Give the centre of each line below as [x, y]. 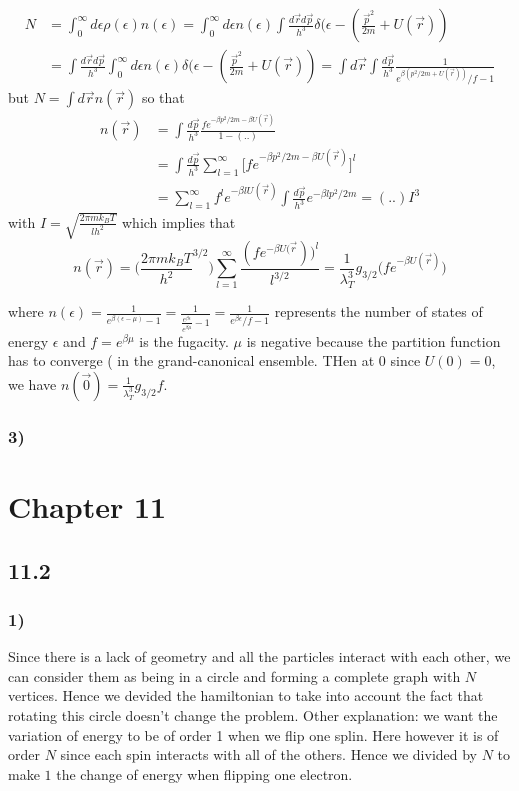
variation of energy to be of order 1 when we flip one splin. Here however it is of [253, 734]
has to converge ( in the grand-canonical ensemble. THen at [191, 360]
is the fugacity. [184, 340]
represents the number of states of [378, 311]
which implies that [179, 221]
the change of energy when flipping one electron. [204, 773]
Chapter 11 [87, 505]
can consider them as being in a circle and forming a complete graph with [234, 675]
